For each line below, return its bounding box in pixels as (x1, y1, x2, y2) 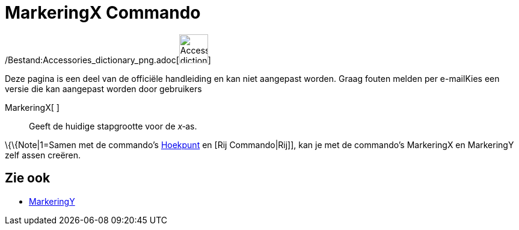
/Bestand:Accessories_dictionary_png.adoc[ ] (5, 54, 211, 65)
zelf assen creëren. (5, 149, 81, 160)
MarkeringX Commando (5, 2, 201, 23)
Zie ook (5, 170, 51, 186)
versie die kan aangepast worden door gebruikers (5, 83, 202, 94)
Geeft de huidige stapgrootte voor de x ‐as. (29, 120, 197, 131)
